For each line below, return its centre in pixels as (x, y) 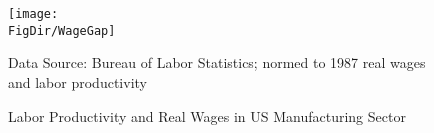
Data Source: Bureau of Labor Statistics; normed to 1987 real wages (217, 62)
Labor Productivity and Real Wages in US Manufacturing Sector (207, 115)
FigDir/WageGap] (62, 30)
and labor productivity (77, 81)
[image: (33, 14)
